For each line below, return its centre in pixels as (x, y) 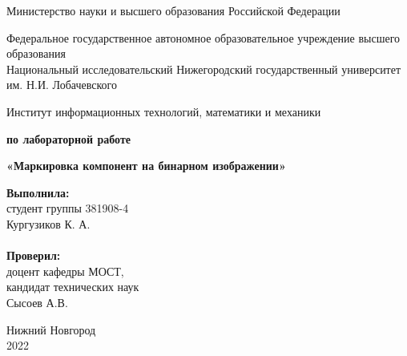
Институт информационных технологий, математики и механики (164, 111)
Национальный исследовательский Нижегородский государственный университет (204, 69)
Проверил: (34, 255)
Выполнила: (38, 192)
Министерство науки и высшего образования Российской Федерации (173, 10)
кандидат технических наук (73, 287)
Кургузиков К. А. (48, 223)
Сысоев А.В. (37, 302)
